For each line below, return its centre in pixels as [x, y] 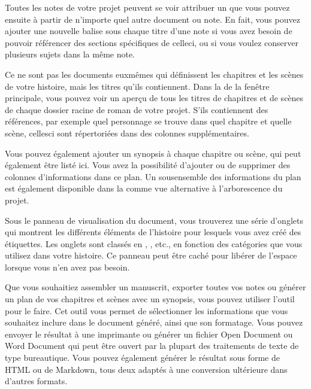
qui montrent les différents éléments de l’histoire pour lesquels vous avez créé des [153, 232]
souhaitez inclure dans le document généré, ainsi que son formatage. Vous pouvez [154, 322]
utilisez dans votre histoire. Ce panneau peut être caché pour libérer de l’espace [151, 255]
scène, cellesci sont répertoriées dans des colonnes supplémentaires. [127, 133]
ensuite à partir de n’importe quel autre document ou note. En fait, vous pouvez [153, 19]
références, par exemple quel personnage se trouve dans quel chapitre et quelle [148, 121]
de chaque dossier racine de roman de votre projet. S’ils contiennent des [137, 109]
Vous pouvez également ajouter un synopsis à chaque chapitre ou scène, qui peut [153, 153]
